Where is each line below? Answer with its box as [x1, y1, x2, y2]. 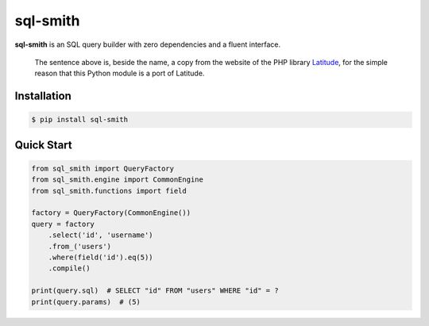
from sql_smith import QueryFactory [31, 163, 175, 173]
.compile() [48, 264, 91, 273]
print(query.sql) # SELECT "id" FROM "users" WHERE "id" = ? [31, 286, 279, 295]
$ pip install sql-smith [31, 115, 129, 125]
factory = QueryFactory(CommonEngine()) [31, 209, 191, 217]
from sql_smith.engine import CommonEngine [31, 175, 204, 184]
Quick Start [14, 138, 72, 151]
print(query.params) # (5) [31, 297, 141, 306]
